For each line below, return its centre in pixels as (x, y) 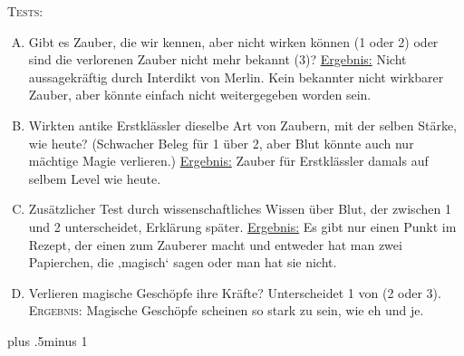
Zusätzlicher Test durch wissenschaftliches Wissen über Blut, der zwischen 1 (240, 209)
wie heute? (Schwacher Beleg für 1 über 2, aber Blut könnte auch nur (221, 143)
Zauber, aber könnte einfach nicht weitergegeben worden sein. (200, 95)
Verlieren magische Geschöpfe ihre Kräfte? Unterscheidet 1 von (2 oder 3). (235, 292)
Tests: (25, 11)
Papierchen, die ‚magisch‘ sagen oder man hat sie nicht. (183, 262)
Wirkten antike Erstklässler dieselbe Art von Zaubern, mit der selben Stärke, (243, 125)
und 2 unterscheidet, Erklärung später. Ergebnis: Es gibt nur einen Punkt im (242, 226)
